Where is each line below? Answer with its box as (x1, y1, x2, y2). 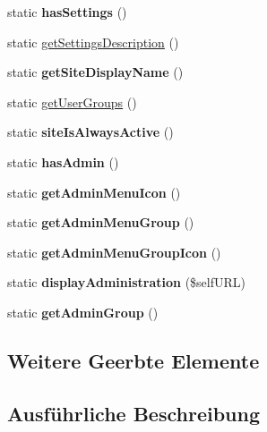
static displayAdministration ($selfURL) (7, 273, 246, 292)
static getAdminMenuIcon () (7, 182, 181, 201)
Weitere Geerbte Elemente (7, 346, 260, 374)
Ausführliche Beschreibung (7, 399, 260, 427)
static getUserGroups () (7, 92, 137, 111)
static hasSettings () (7, 3, 127, 21)
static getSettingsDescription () (7, 32, 179, 51)
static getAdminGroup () (7, 302, 159, 321)
